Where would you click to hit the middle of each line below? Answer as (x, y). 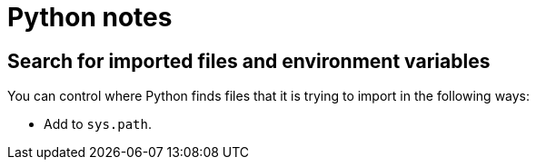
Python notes (90, 17)
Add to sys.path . (98, 124)
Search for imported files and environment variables (249, 61)
